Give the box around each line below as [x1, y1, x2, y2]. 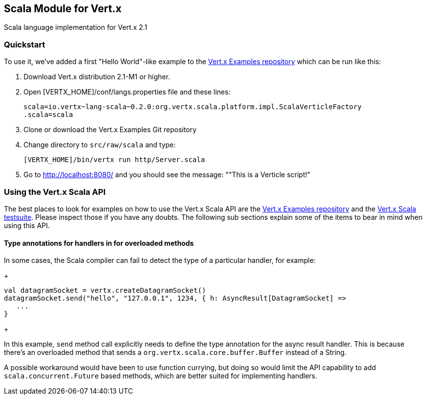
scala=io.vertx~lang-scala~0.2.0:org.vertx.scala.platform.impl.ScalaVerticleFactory [23, 103, 362, 111]
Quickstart [4, 39, 45, 49]
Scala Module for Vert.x [4, 2, 122, 15]
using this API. [4, 221, 50, 230]
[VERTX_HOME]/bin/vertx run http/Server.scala [23, 156, 205, 164]
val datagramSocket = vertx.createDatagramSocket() [4, 286, 206, 295]
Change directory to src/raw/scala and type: [23, 141, 176, 149]
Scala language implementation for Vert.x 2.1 [4, 23, 147, 32]
